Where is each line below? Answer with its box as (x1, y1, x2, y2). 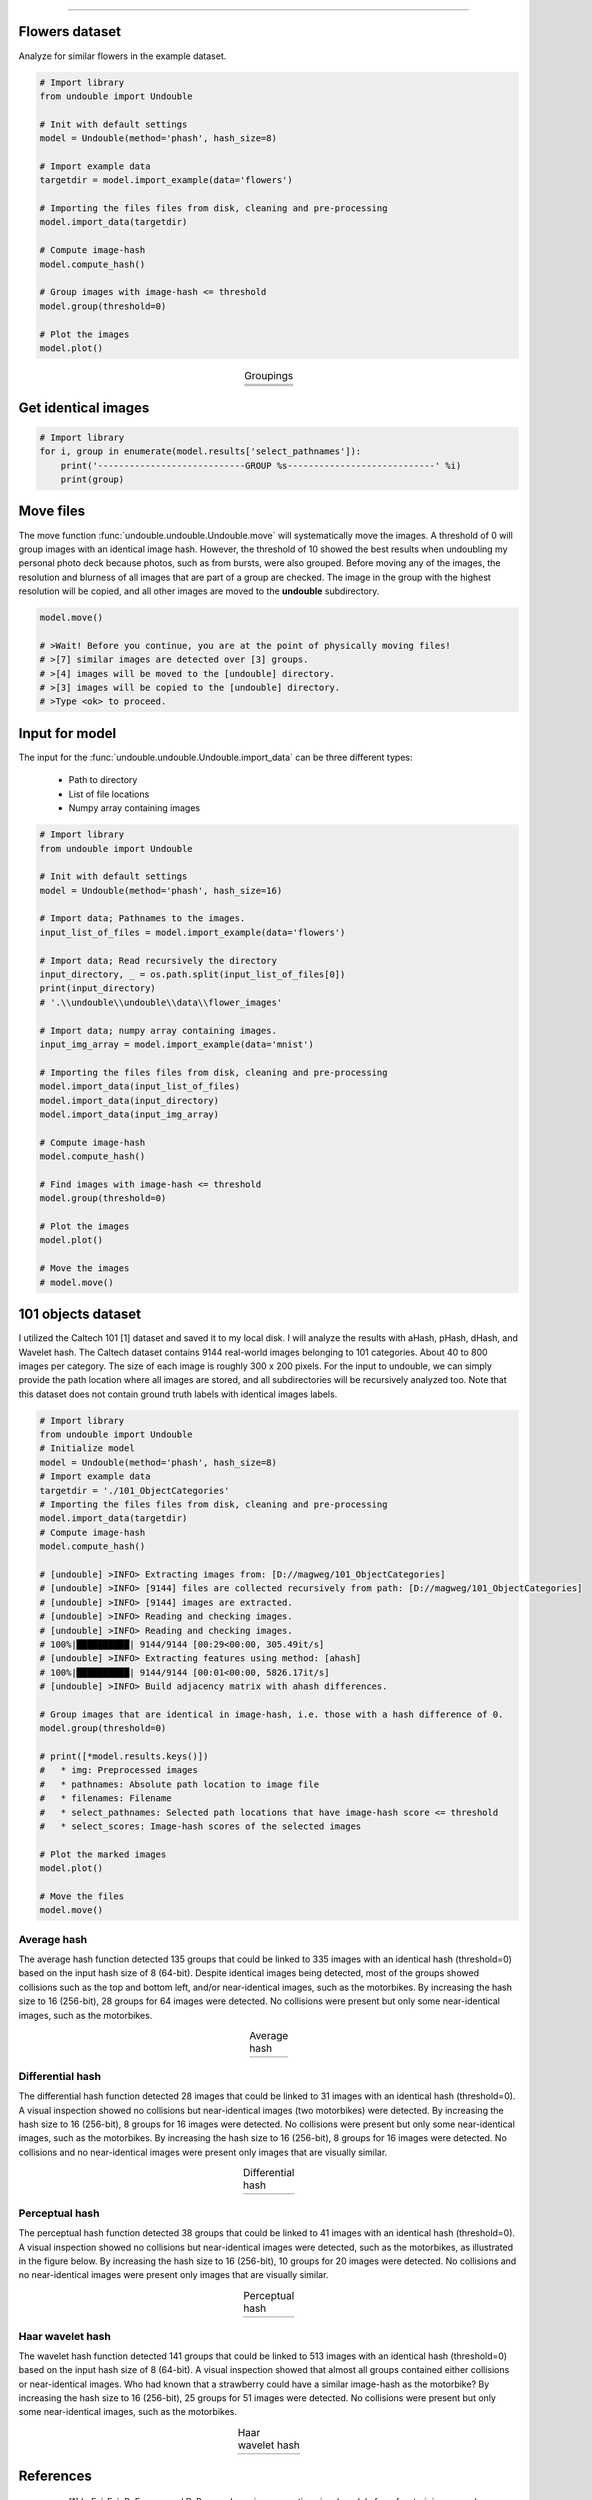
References (18, 2467, 92, 2484)
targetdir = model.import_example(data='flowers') (39, 175, 294, 186)
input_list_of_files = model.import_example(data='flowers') (39, 926, 346, 938)
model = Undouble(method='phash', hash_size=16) (39, 885, 283, 896)
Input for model (18, 725, 117, 742)
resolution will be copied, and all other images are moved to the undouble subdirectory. (18, 585, 380, 597)
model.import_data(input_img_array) (39, 1108, 220, 1120)
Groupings (243, 369, 294, 383)
